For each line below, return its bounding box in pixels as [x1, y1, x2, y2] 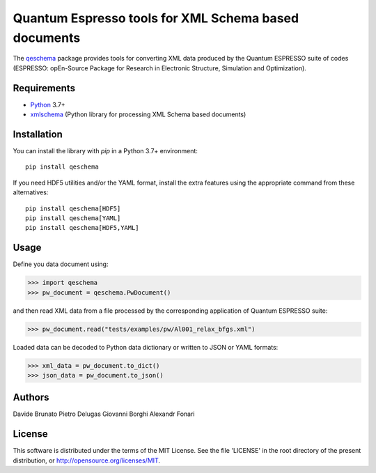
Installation [13, 128, 63, 140]
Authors [13, 391, 49, 403]
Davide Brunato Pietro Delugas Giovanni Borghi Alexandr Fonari [13, 410, 195, 418]
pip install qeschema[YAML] [25, 214, 121, 222]
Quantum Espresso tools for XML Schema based [13, 10, 299, 26]
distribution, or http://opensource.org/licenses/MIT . [13, 456, 160, 465]
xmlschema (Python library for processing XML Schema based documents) [30, 110, 246, 118]
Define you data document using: [13, 260, 109, 268]
